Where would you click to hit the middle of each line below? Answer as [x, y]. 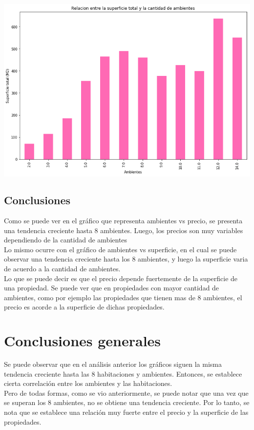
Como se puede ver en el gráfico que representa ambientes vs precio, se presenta [123, 220]
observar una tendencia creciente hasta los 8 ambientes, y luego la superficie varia [126, 259]
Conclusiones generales [83, 341]
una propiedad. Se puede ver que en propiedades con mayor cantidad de [112, 288]
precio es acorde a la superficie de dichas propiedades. [84, 307]
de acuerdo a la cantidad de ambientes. [62, 268]
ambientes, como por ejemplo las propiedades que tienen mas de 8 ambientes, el [123, 297]
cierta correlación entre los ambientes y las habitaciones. [88, 383]
